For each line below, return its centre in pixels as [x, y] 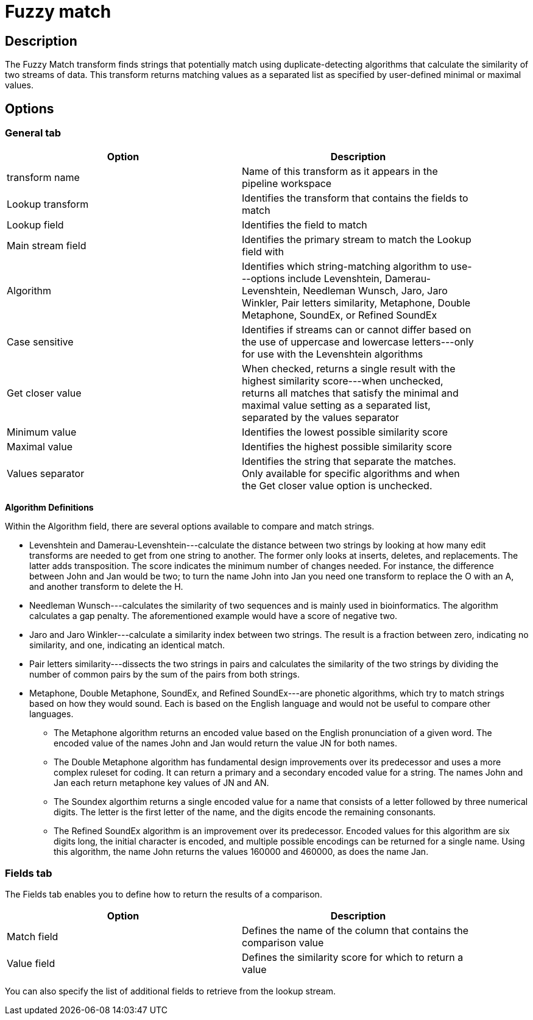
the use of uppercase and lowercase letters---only [358, 342]
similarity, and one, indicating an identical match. [127, 645]
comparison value [283, 943]
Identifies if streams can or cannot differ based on [357, 330]
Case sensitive [40, 342]
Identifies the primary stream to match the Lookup [357, 240]
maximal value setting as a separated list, [336, 406]
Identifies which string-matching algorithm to [345, 267]
